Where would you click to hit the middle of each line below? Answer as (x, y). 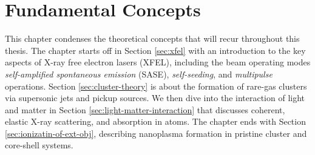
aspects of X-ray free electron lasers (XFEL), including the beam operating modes (158, 62)
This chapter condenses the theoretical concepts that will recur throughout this (152, 38)
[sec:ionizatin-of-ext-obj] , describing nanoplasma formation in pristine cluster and (156, 133)
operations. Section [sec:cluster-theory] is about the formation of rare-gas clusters (156, 86)
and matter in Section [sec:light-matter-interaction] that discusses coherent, (145, 109)
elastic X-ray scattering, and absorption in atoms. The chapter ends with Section (155, 121)
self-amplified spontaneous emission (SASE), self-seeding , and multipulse (139, 74)
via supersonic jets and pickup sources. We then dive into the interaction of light (155, 98)
